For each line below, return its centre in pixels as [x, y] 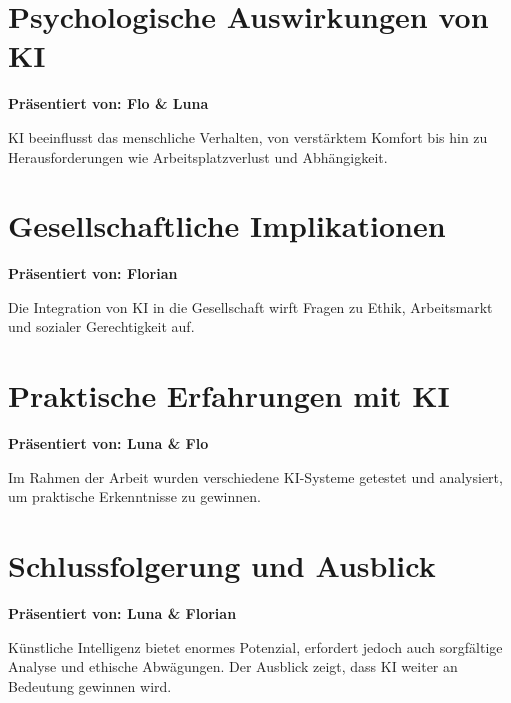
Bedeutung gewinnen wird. [90, 685]
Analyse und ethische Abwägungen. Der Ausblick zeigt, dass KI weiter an [233, 666]
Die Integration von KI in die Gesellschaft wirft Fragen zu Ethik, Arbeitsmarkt [250, 306]
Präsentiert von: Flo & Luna [108, 103]
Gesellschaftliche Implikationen [227, 225]
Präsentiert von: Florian [93, 273]
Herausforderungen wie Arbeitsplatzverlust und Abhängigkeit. [198, 156]
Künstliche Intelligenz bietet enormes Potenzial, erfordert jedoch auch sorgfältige [255, 646]
